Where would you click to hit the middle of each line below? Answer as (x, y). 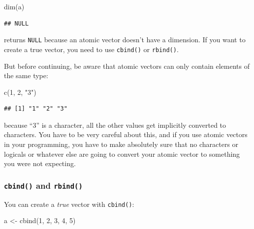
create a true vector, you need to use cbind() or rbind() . (91, 49)
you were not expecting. (40, 163)
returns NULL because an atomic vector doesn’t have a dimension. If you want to (125, 40)
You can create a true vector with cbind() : (69, 204)
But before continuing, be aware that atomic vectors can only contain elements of (127, 66)
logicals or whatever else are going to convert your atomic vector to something (122, 154)
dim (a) (14, 6)
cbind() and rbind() (43, 185)
